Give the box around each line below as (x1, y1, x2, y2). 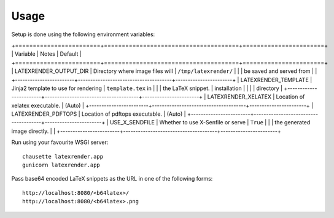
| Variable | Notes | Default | (11, 50, 82, 58)
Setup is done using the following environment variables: (11, 31, 155, 38)
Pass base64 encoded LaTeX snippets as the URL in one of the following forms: (11, 175, 213, 182)
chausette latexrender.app (22, 153, 104, 160)
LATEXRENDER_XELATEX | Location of (207, 93, 305, 100)
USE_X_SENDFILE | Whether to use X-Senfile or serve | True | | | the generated (109, 119, 311, 126)
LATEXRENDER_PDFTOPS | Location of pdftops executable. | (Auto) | (11, 110, 187, 118)
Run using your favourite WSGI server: (11, 138, 109, 146)
